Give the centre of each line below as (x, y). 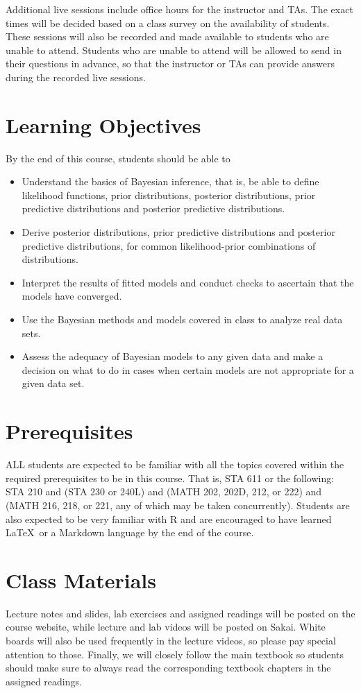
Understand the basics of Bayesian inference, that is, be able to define (170, 181)
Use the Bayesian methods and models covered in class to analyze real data (182, 319)
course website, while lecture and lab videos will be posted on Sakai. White (166, 627)
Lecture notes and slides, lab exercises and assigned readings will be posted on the (180, 613)
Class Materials (81, 580)
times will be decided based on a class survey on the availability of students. (168, 23)
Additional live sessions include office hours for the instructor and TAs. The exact (179, 9)
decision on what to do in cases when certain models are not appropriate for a (188, 369)
